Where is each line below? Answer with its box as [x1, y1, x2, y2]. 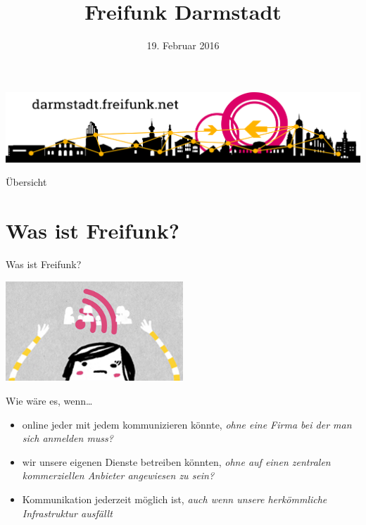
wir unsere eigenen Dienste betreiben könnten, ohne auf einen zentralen [22, 454, 331, 469]
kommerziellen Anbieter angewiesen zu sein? [22, 468, 215, 483]
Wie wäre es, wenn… [6, 393, 93, 407]
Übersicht [6, 175, 47, 189]
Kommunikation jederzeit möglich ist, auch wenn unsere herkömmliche [22, 491, 327, 506]
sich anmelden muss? [22, 431, 113, 445]
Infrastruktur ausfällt [22, 505, 113, 520]
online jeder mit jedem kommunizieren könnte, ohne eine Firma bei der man [22, 417, 352, 431]
